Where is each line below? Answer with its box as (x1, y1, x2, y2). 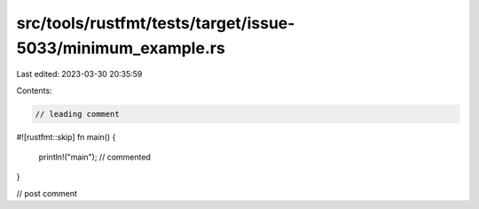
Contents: (16, 85, 52, 96)
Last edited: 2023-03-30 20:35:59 (16, 69, 143, 80)
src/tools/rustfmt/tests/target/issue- (16, 13, 295, 33)
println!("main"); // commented (38, 151, 151, 163)
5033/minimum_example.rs (16, 38, 225, 58)
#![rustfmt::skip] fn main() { (16, 131, 116, 142)
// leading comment (35, 109, 120, 119)
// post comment (16, 188, 77, 198)
